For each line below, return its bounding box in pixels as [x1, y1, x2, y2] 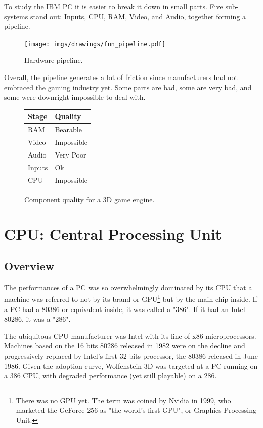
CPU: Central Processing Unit [4, 223, 222, 244]
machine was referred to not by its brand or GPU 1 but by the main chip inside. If [4, 292, 257, 304]
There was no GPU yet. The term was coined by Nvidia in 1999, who [16, 395, 231, 405]
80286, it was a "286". [4, 314, 71, 324]
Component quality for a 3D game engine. [24, 193, 155, 204]
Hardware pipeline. [24, 55, 83, 65]
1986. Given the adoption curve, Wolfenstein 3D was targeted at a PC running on [4, 360, 258, 371]
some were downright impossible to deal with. [4, 92, 146, 102]
